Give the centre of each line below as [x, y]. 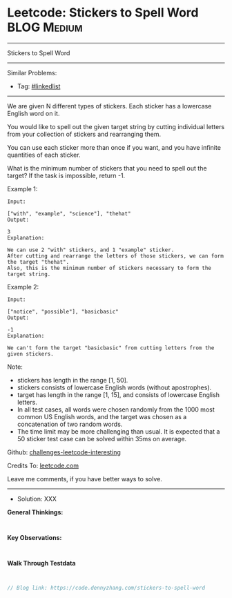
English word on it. [33, 113]
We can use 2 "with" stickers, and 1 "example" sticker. [91, 250]
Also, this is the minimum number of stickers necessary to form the [109, 268]
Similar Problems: [32, 73]
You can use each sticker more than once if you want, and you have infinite [114, 147]
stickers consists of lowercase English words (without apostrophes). [114, 387]
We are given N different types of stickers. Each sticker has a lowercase [109, 106]
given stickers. [30, 354]
